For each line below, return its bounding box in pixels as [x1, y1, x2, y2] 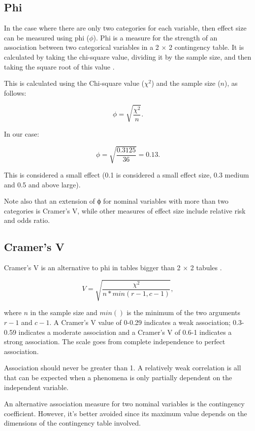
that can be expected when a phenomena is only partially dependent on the [4, 372, 232, 382]
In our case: [4, 128, 39, 139]
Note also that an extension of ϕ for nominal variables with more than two [4, 196, 229, 206]
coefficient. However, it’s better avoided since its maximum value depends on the [4, 408, 247, 418]
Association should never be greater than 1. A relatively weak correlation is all [4, 362, 241, 373]
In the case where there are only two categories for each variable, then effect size [4, 23, 247, 33]
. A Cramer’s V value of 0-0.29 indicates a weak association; [49, 317, 231, 327]
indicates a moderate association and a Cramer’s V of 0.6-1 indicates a [18, 326, 232, 337]
